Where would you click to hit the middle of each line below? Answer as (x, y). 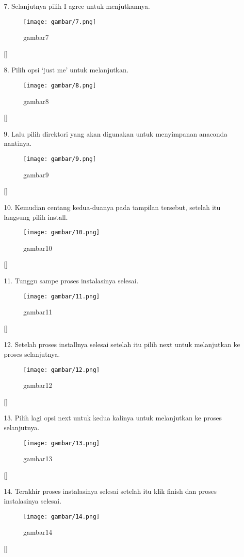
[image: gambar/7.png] (60, 22)
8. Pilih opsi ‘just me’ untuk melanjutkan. (66, 70)
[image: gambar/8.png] (60, 86)
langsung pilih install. (36, 217)
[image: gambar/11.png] (62, 296)
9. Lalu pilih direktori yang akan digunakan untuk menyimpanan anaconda (116, 133)
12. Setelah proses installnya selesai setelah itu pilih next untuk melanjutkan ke (122, 344)
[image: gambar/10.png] (62, 233)
